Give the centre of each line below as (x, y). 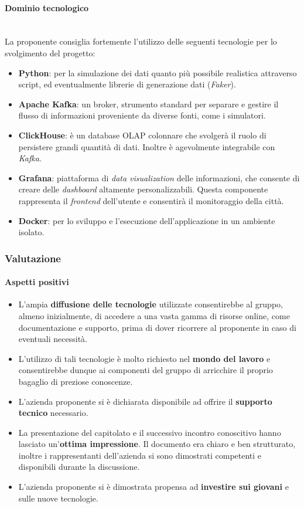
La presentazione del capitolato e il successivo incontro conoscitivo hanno (150, 432)
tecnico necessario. (53, 413)
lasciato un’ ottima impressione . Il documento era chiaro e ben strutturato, (157, 444)
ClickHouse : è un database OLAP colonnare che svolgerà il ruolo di (142, 135)
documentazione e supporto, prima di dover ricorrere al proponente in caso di (157, 327)
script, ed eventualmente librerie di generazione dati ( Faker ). (127, 84)
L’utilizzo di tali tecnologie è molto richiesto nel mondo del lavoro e (144, 358)
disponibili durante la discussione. (79, 467)
